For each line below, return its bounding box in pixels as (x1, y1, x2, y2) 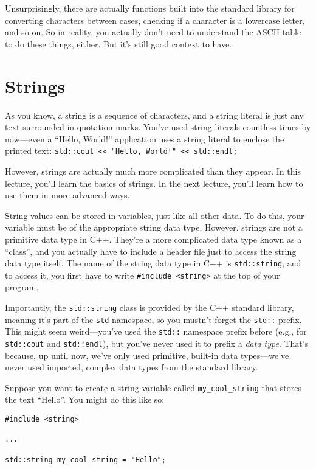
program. (5, 280, 39, 293)
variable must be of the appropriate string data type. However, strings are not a (5, 221, 303, 234)
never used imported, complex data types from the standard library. (5, 361, 258, 373)
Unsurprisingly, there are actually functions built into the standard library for (5, 2, 295, 14)
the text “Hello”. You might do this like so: (5, 393, 165, 406)
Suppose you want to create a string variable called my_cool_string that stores (5, 381, 302, 394)
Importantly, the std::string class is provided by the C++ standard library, (5, 301, 294, 313)
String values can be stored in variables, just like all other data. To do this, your (5, 209, 304, 221)
